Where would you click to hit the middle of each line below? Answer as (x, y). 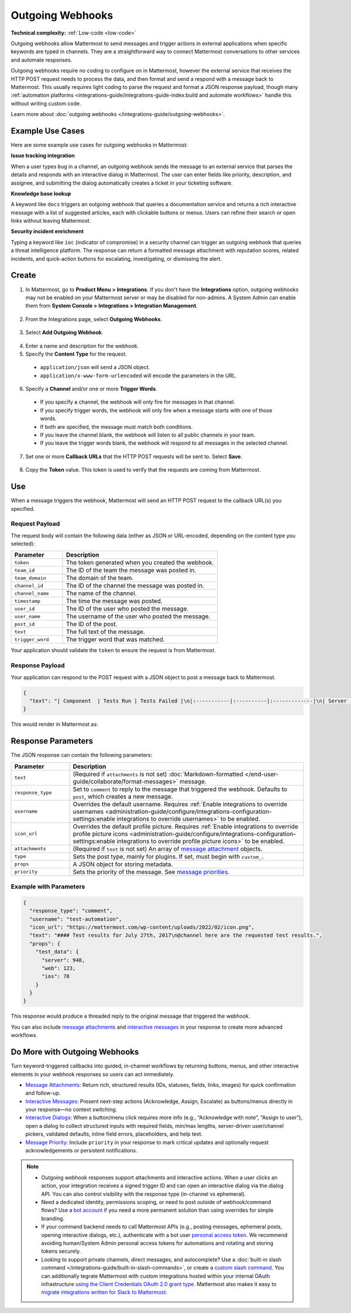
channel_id (29, 586)
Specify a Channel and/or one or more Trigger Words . (91, 389)
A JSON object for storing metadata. (123, 864)
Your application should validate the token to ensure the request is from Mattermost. (113, 650)
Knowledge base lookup (41, 193)
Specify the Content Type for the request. (76, 354)
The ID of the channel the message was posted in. (135, 586)
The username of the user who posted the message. (138, 616)
